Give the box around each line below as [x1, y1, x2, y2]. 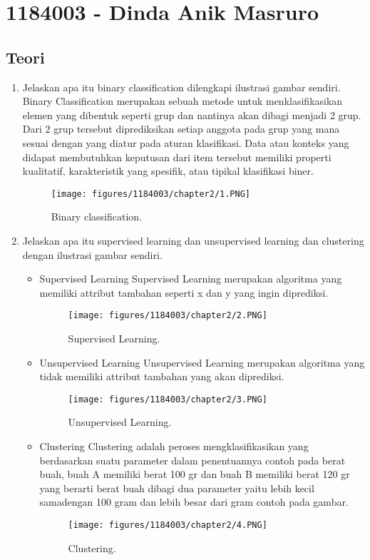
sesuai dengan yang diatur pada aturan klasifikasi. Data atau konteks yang [22, 135, 349, 150]
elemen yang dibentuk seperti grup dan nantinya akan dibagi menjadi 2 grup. [22, 107, 361, 122]
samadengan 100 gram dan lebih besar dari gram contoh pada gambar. [39, 494, 349, 509]
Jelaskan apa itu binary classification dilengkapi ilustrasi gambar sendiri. [22, 79, 341, 94]
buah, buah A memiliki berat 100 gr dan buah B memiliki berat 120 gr [39, 467, 350, 482]
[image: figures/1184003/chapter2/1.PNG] [51, 188, 250, 199]
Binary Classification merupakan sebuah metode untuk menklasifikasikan [22, 93, 343, 108]
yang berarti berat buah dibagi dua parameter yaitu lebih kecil [39, 480, 314, 495]
